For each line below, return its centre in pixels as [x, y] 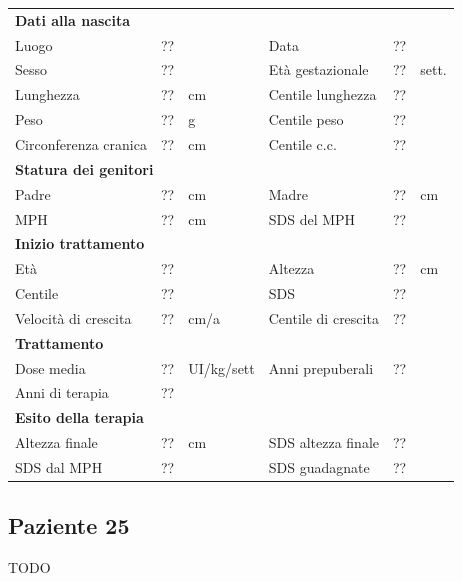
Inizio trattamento [80, 243]
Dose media [50, 367]
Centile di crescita [323, 317]
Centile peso [306, 119]
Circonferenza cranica [81, 143]
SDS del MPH [312, 218]
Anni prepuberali [321, 367]
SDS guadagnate [319, 466]
